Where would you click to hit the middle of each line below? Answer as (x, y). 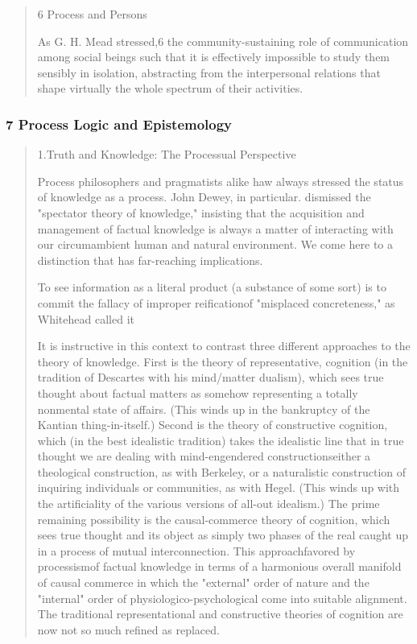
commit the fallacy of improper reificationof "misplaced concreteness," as (216, 302)
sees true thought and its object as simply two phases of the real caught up (223, 535)
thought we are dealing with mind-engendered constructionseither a (204, 456)
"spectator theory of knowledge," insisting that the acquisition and (201, 212)
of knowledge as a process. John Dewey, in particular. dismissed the (204, 197)
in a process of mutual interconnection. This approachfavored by (196, 550)
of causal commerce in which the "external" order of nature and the (203, 582)
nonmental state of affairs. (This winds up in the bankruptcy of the (204, 409)
